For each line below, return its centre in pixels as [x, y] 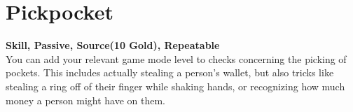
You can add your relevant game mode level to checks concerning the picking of [176, 58]
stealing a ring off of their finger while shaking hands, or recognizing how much [175, 86]
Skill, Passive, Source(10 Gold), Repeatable [113, 45]
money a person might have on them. [85, 100]
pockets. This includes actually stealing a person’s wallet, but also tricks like [170, 72]
